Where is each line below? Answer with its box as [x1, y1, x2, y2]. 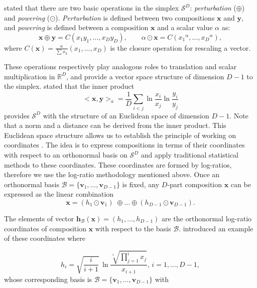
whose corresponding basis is [4, 273, 92, 284]
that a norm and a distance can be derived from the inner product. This [4, 120, 226, 130]
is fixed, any [122, 179, 160, 189]
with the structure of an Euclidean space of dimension [43, 110, 209, 120]
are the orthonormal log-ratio [161, 213, 252, 224]
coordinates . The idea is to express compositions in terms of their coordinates [4, 139, 245, 150]
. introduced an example [179, 223, 253, 233]
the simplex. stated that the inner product [4, 81, 135, 91]
